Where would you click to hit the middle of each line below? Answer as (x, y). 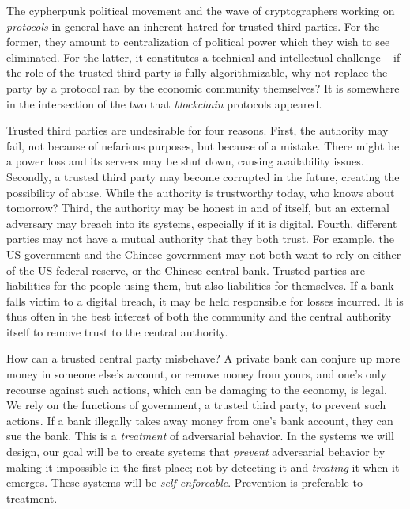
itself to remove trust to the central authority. (117, 331)
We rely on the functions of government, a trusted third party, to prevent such (196, 405)
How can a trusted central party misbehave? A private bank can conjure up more (203, 358)
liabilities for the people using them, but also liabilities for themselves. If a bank (200, 285)
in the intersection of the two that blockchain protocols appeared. (164, 103)
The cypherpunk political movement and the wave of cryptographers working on (201, 10)
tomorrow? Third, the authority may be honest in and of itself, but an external (198, 208)
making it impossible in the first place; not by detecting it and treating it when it (203, 467)
